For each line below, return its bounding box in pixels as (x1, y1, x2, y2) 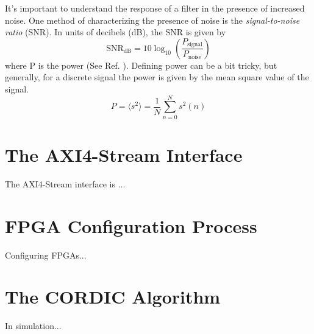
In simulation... (5, 319, 62, 332)
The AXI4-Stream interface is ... (5, 177, 126, 190)
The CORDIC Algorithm (5, 284, 221, 309)
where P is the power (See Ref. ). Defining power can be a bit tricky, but (5, 58, 277, 71)
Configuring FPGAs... (5, 248, 87, 261)
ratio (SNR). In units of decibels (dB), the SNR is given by (5, 26, 226, 38)
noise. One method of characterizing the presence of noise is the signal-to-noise (5, 13, 300, 26)
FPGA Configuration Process (5, 213, 257, 238)
